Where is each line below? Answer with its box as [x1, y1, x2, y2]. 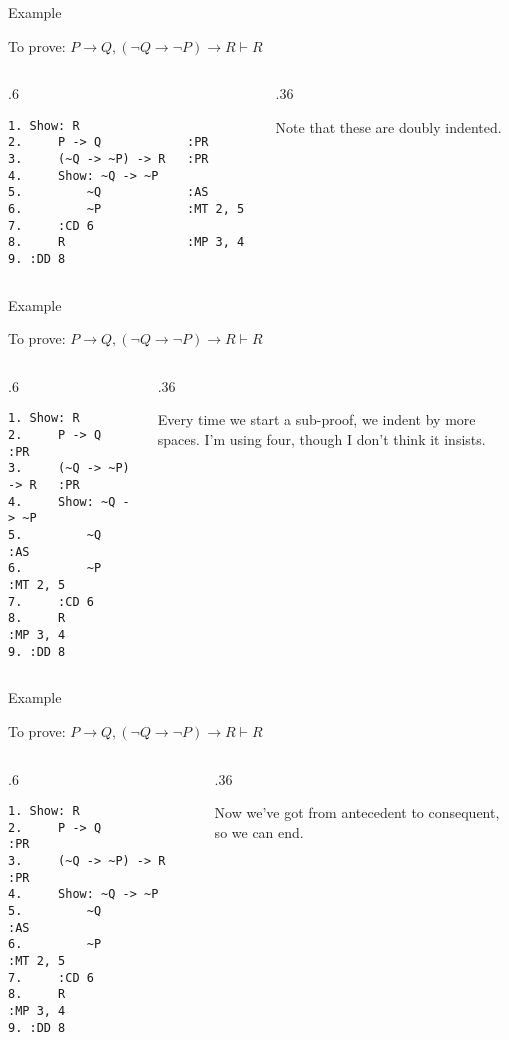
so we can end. [214, 821, 304, 842]
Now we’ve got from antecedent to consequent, [214, 802, 500, 823]
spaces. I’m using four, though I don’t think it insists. [157, 429, 486, 450]
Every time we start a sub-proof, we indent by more [157, 409, 476, 430]
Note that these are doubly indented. [275, 116, 502, 137]
